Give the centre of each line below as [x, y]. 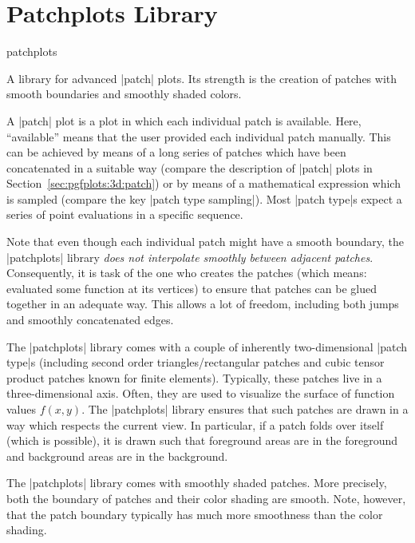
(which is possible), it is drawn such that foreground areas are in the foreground [202, 440]
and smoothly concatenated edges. [90, 320]
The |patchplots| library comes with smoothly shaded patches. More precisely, [197, 483]
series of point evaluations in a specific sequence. [125, 214]
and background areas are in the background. [117, 456]
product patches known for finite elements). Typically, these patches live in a [194, 377]
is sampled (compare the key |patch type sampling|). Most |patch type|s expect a [204, 198]
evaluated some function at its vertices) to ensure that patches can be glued [192, 288]
